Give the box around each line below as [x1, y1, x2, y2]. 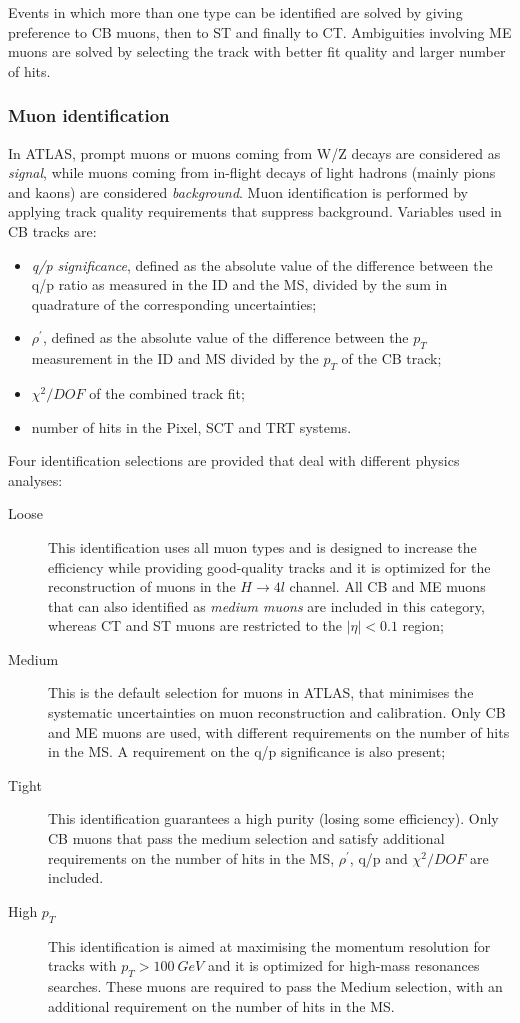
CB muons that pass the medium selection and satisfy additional [48, 828, 445, 849]
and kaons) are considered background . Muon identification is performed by [8, 181, 468, 202]
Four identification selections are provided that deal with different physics [8, 450, 460, 471]
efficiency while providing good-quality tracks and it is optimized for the [48, 556, 491, 577]
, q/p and [349, 847, 408, 868]
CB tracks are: [8, 220, 97, 241]
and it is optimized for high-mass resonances [207, 955, 480, 976]
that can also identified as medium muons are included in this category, [48, 595, 485, 616]
